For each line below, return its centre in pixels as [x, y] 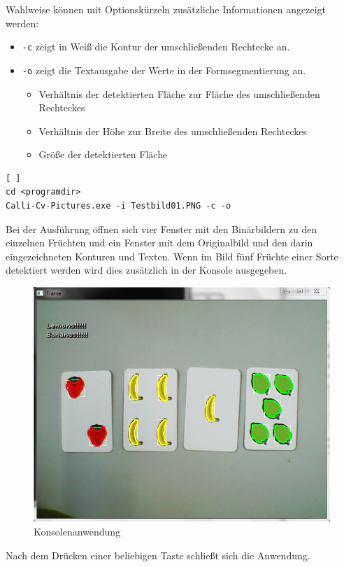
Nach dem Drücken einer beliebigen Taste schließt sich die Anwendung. [158, 555]
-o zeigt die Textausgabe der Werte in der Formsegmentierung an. [164, 70]
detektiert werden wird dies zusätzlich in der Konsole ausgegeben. [146, 270]
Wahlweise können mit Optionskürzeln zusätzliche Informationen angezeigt [166, 9]
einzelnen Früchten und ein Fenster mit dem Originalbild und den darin [159, 243]
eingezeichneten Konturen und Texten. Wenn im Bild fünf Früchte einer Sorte [172, 256]
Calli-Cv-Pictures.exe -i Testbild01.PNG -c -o [119, 206]
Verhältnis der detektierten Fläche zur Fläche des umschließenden [179, 93]
